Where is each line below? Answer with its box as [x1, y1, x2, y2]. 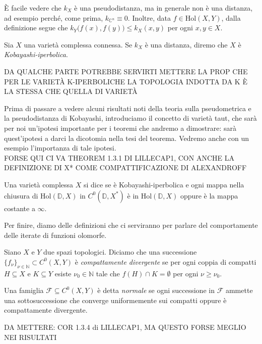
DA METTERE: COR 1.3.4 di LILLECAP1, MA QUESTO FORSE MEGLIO [4, 322, 246, 332]
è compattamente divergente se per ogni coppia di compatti [75, 256, 256, 267]
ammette [225, 285, 253, 296]
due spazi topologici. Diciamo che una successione [43, 247, 197, 257]
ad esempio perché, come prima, [4, 12, 103, 23]
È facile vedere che [4, 3, 61, 13]
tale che [96, 268, 120, 278]
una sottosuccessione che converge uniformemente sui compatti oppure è [4, 294, 227, 305]
